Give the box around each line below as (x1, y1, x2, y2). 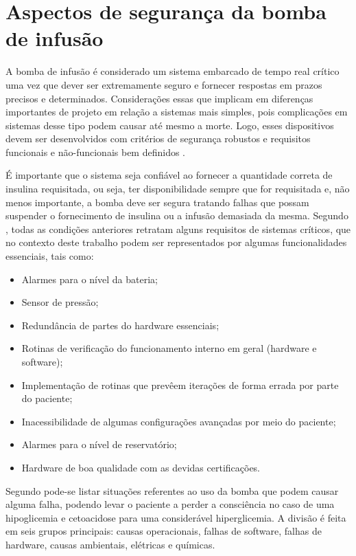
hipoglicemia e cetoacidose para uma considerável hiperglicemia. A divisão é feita (5, 510, 346, 524)
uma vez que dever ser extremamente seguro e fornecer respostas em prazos (5, 77, 322, 91)
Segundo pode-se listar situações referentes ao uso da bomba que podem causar (5, 483, 339, 498)
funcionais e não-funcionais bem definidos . (5, 144, 185, 159)
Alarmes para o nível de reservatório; (21, 437, 177, 452)
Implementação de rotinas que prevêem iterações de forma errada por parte (21, 377, 339, 392)
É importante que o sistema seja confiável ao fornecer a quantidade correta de (5, 168, 333, 182)
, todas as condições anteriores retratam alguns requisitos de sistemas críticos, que (5, 221, 351, 236)
